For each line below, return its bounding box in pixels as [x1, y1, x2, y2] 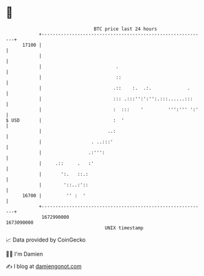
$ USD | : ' [6, 117, 124, 124]
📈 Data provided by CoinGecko [6, 236, 86, 243]
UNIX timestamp [104, 224, 144, 231]
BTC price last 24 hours [93, 26, 157, 32]
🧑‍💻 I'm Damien [6, 250, 44, 258]
